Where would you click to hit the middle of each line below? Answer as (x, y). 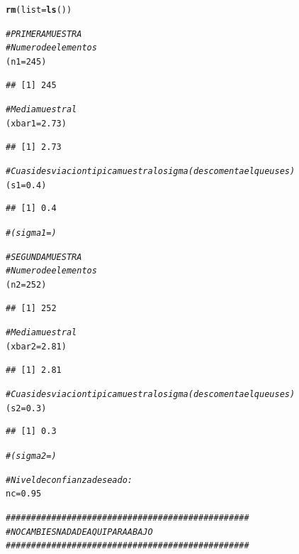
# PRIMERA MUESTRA (44, 34)
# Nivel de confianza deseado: (69, 480)
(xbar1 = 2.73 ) (36, 123)
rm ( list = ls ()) (39, 10)
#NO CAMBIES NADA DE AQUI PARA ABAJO (79, 532)
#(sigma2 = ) (31, 456)
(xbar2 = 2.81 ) (36, 346)
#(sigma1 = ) (31, 233)
